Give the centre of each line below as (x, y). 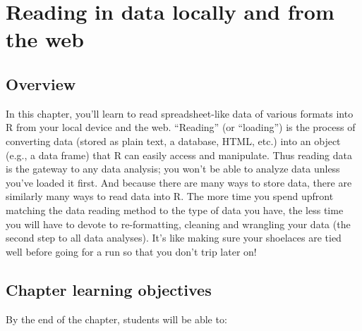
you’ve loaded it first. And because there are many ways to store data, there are (179, 182)
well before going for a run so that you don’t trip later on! (131, 251)
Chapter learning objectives (109, 289)
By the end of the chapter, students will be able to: (116, 319)
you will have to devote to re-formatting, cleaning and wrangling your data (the (178, 224)
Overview (41, 83)
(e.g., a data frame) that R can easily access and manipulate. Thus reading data (179, 155)
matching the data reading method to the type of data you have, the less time (175, 210)
